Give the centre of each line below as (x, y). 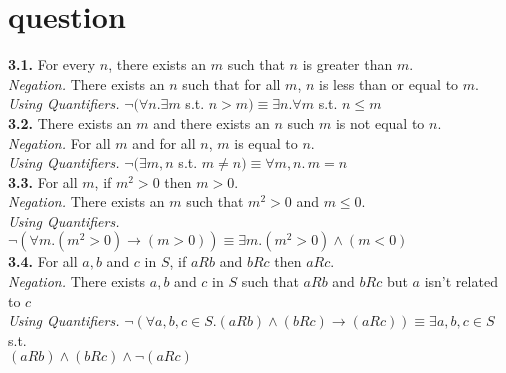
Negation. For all (59, 142)
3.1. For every (52, 64)
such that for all (231, 83)
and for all (164, 142)
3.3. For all (43, 181)
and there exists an (211, 122)
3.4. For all (43, 261)
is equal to (266, 142)
